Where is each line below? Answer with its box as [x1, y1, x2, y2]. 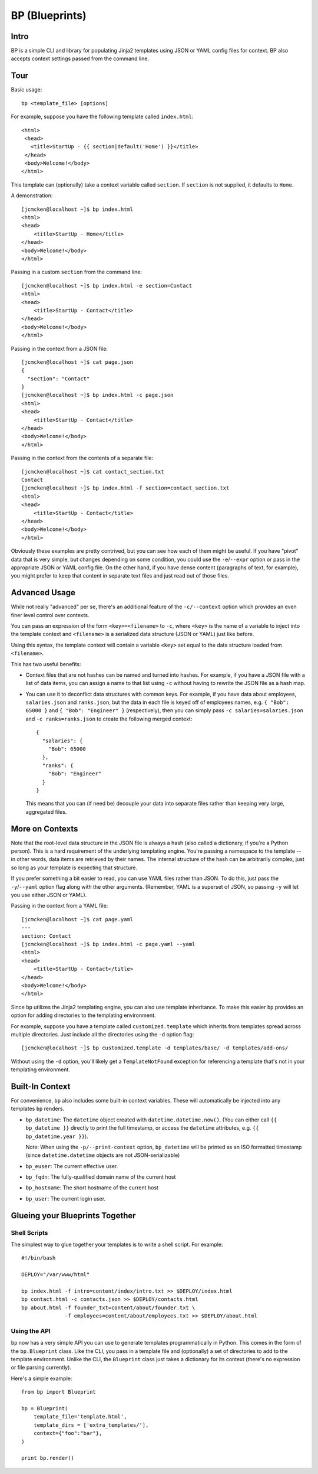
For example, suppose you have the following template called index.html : [11, 113, 194, 120]
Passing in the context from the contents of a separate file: [11, 455, 154, 462]
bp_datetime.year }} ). [25, 1133, 88, 1140]
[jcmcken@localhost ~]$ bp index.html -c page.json [21, 392, 174, 399]
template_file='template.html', [33, 1413, 127, 1420]
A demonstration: [11, 192, 53, 199]
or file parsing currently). [11, 1364, 72, 1371]
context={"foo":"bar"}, [33, 1430, 102, 1437]
